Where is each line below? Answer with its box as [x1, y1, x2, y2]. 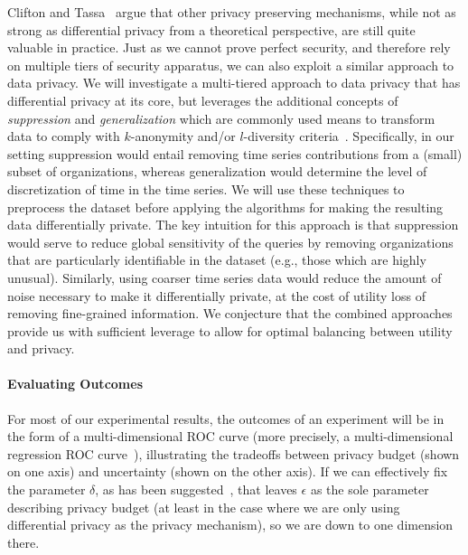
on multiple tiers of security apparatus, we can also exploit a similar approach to [7, 55, 454, 74]
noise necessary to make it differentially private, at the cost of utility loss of [7, 286, 426, 305]
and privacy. [7, 339, 75, 358]
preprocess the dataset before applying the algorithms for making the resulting [7, 197, 444, 216]
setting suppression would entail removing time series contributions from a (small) [7, 144, 463, 163]
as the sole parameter [310, 480, 429, 499]
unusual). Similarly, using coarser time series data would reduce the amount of [7, 268, 442, 287]
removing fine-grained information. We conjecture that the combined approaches [7, 304, 453, 323]
